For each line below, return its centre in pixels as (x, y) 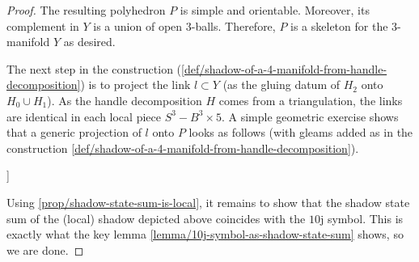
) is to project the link (135, 85)
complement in (43, 25)
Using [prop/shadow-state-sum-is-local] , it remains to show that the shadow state (208, 202)
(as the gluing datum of (281, 85)
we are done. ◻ (45, 249)
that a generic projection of (74, 132)
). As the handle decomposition (125, 100)
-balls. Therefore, (233, 25)
